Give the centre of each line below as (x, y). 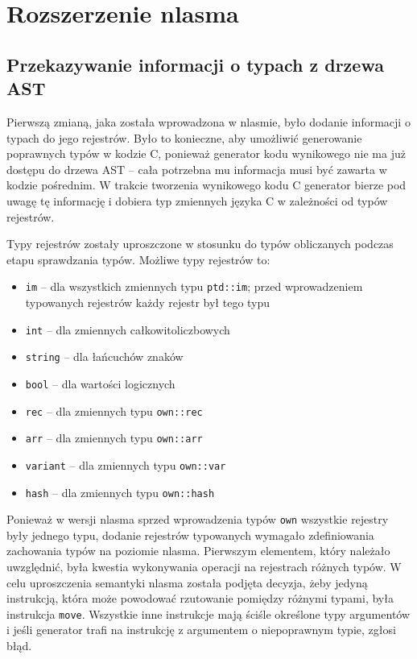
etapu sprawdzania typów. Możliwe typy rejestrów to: (138, 259)
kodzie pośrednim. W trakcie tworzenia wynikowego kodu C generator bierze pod (206, 185)
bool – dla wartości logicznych (100, 383)
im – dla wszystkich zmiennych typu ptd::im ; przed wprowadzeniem (194, 286)
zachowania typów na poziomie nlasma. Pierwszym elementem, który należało (198, 551)
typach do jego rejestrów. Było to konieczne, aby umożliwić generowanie (184, 137)
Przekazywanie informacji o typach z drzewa (195, 64)
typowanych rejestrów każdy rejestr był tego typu (148, 302)
